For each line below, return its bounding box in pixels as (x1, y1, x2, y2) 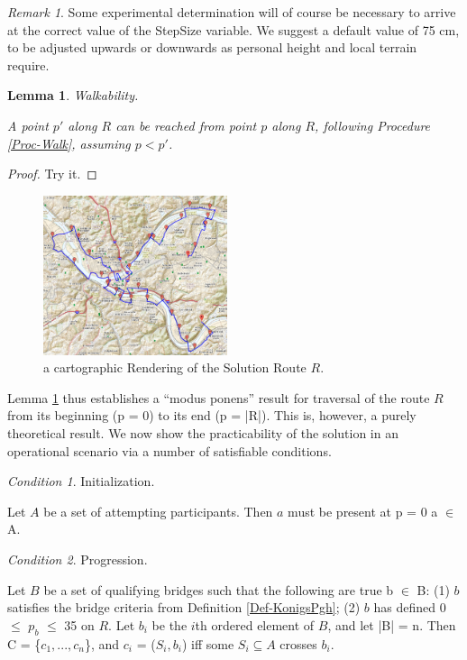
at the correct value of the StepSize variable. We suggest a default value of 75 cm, (7, 20, 460, 39)
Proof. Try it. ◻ (7, 164, 97, 183)
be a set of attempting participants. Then (43, 501, 273, 520)
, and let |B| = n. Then (327, 615, 456, 634)
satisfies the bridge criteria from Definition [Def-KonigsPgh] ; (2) (7, 598, 361, 617)
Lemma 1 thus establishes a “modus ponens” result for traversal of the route (7, 388, 430, 407)
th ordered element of (195, 615, 315, 634)
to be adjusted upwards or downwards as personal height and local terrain (7, 38, 417, 57)
